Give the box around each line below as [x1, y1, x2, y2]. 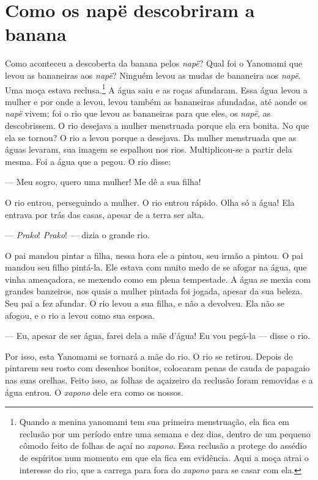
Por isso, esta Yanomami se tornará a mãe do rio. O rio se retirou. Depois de [5, 349, 293, 362]
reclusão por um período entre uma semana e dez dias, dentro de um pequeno [19, 427, 311, 440]
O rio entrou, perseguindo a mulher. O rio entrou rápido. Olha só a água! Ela [5, 195, 295, 208]
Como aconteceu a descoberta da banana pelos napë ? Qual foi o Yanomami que [5, 57, 303, 70]
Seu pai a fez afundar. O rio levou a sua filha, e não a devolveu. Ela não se [5, 297, 284, 310]
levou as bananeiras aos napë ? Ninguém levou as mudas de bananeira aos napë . [5, 68, 301, 81]
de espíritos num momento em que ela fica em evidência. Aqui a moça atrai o [19, 451, 309, 464]
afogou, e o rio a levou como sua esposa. [5, 308, 155, 321]
